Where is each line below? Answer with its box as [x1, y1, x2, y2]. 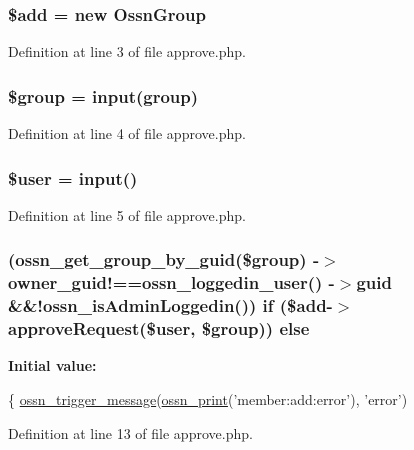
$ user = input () [8, 165, 138, 190]
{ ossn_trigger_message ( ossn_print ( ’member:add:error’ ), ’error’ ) [8, 389, 408, 410]
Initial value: [8, 355, 97, 376]
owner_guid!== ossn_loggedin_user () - [8, 270, 335, 295]
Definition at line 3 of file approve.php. [8, 41, 246, 62]
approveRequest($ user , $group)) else [8, 316, 310, 341]
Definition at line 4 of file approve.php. [8, 123, 246, 144]
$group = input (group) [8, 83, 199, 108]
